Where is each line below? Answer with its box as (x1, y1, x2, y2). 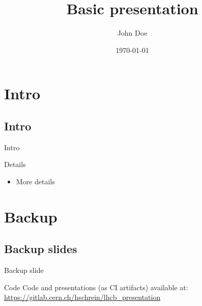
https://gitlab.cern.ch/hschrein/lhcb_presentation (4, 292, 161, 302)
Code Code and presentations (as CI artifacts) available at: (4, 282, 188, 292)
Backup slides (4, 241, 77, 257)
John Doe (117, 27, 148, 38)
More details (16, 176, 55, 186)
